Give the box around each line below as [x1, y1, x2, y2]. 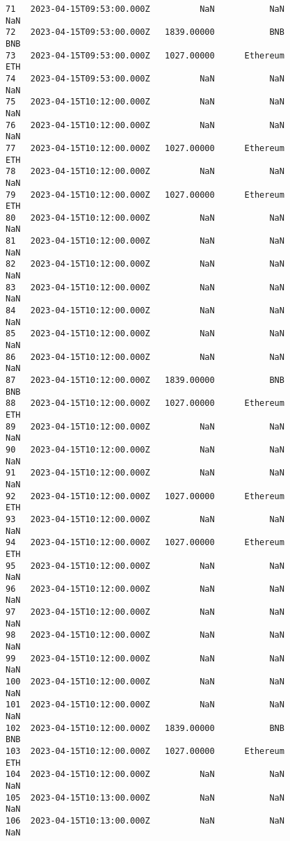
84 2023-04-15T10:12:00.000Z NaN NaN [6, 306, 284, 316]
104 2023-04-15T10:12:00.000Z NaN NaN [6, 769, 284, 780]
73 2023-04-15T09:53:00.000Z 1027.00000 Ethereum [6, 50, 284, 61]
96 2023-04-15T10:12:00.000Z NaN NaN [6, 583, 284, 594]
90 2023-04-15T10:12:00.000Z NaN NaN [6, 444, 284, 455]
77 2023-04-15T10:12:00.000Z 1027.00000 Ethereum [6, 143, 284, 153]
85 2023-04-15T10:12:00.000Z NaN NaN [6, 329, 284, 339]
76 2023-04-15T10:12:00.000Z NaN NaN [6, 120, 284, 130]
